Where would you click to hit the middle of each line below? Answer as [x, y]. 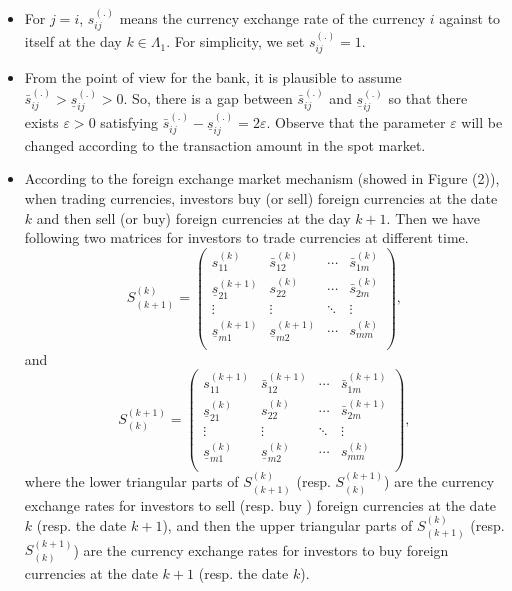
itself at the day [73, 41]
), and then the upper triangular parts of [287, 525]
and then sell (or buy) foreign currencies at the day [193, 217]
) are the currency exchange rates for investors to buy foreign [261, 549]
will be [482, 121]
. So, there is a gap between [208, 97]
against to [470, 17]
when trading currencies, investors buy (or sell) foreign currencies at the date [261, 197]
